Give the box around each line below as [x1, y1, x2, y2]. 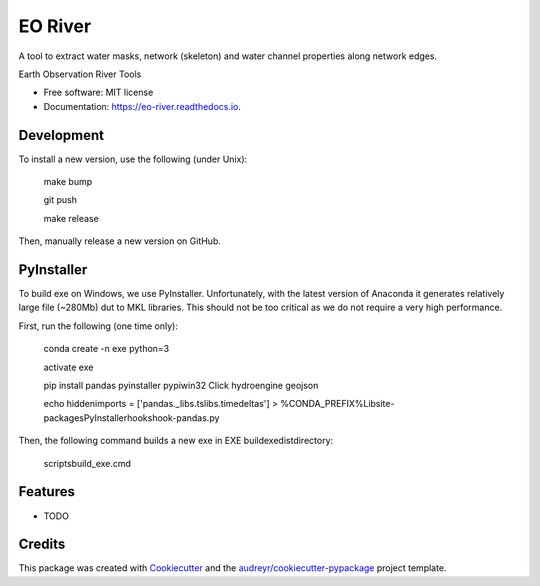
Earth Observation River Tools [18, 68, 142, 80]
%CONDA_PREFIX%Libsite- [280, 398, 395, 410]
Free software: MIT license [43, 86, 154, 99]
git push [43, 194, 78, 206]
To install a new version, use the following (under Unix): [18, 153, 248, 165]
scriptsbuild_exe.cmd [43, 457, 132, 469]
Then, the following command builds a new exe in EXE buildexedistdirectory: [18, 435, 334, 447]
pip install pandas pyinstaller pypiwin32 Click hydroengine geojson [43, 380, 319, 392]
